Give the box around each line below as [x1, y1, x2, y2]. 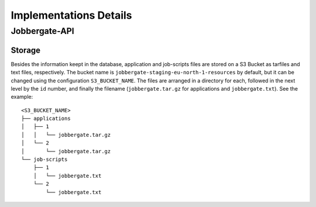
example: [11, 94, 33, 101]
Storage [11, 45, 41, 55]
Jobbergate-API [11, 26, 74, 36]
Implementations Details [11, 9, 132, 22]
